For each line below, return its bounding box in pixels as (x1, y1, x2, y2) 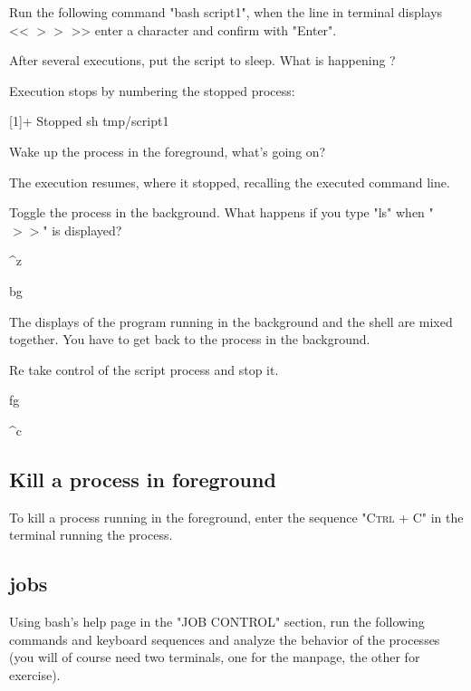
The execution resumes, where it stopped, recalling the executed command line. (9, 172, 450, 191)
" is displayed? (43, 220, 122, 239)
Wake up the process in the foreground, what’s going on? (9, 141, 326, 160)
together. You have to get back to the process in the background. (9, 330, 370, 349)
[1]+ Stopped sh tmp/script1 (9, 111, 169, 130)
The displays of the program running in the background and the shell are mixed (9, 312, 453, 331)
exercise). (9, 665, 61, 684)
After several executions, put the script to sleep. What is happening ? (9, 51, 396, 70)
